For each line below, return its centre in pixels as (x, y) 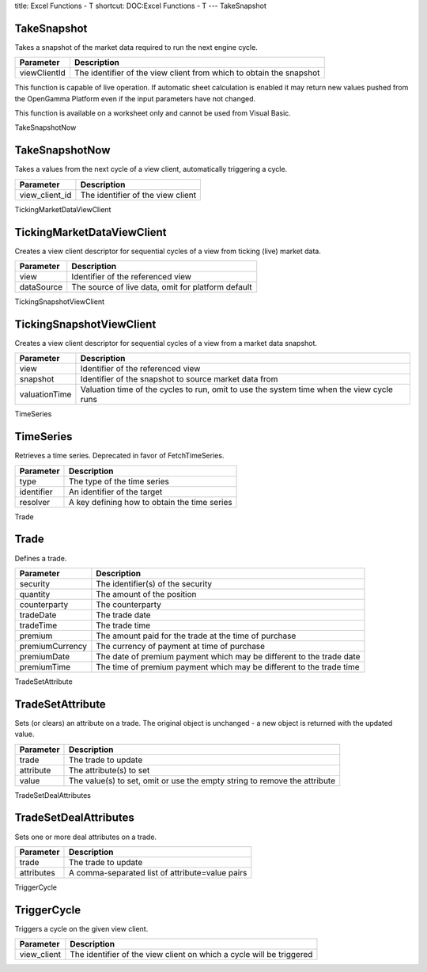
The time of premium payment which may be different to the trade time (228, 666)
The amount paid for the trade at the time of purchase (196, 636)
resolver (35, 502)
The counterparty (128, 604)
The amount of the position (146, 594)
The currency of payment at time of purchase (180, 646)
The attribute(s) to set (109, 770)
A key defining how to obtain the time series (150, 502)
